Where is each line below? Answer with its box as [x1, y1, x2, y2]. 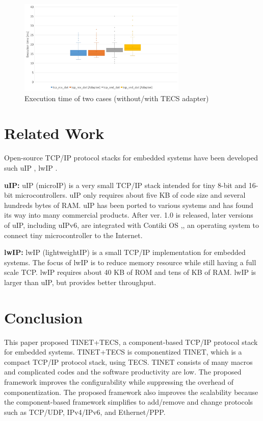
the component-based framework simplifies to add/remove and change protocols [4, 396, 253, 407]
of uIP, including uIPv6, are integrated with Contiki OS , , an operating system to [4, 219, 259, 230]
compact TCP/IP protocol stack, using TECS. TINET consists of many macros [4, 356, 253, 367]
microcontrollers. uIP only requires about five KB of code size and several [15, 190, 246, 200]
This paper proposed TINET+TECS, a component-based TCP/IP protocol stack [4, 336, 258, 347]
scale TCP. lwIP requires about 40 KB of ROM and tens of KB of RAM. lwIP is [4, 267, 256, 277]
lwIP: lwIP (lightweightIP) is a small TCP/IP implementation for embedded [4, 247, 246, 258]
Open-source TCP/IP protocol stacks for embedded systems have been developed [4, 152, 258, 163]
